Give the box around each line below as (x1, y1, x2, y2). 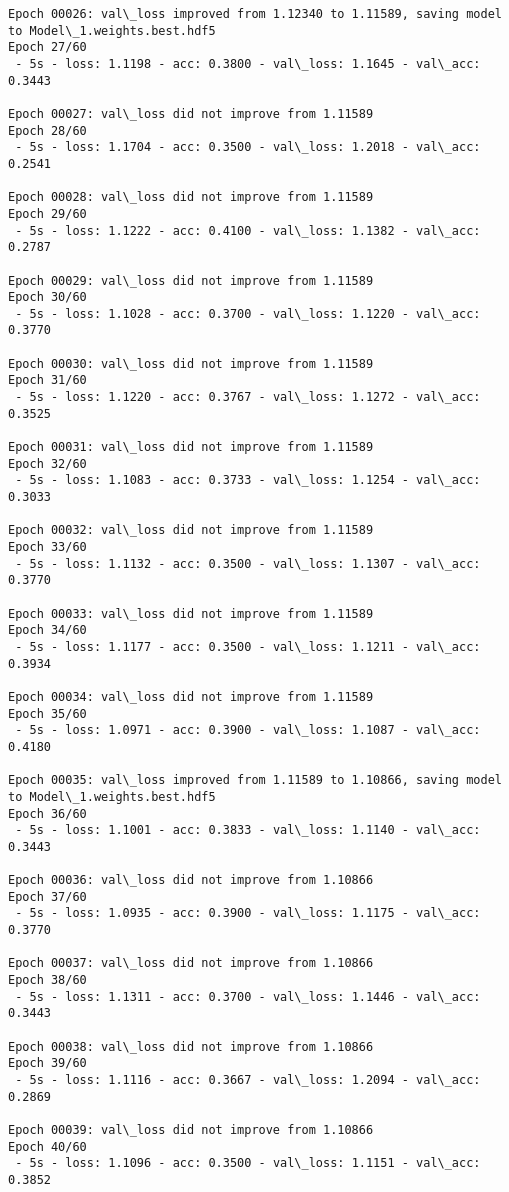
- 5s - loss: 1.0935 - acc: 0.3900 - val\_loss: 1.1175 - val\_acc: (15, 906, 481, 921)
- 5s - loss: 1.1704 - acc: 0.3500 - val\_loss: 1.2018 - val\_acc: (15, 140, 481, 155)
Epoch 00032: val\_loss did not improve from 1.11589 (8, 523, 374, 538)
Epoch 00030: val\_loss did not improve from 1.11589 (8, 356, 374, 371)
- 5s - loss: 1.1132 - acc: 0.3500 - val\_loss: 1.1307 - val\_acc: (15, 556, 481, 571)
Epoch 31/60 (8, 373, 87, 388)
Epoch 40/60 (8, 1139, 87, 1154)
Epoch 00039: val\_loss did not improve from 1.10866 (8, 1122, 374, 1137)
